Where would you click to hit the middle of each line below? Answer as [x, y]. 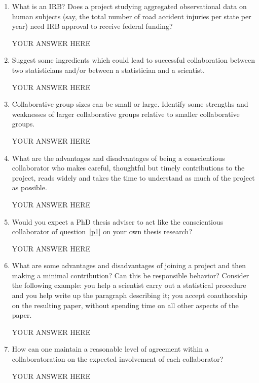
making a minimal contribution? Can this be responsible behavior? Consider [131, 275]
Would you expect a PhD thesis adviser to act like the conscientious [118, 221]
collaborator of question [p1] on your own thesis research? [102, 231]
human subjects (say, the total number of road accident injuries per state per [132, 16]
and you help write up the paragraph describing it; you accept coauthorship [129, 295]
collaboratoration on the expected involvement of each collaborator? [118, 359]
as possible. [29, 187]
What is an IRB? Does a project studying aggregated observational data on [129, 6]
